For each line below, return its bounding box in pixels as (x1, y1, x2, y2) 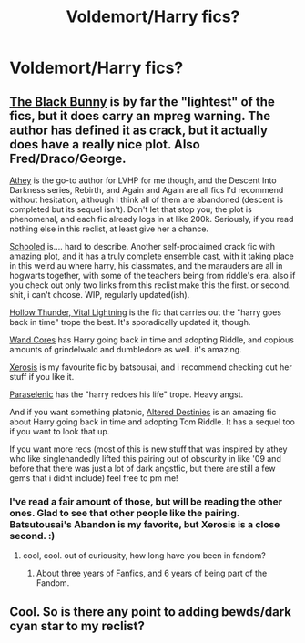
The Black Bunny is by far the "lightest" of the (9, 94, 275, 109)
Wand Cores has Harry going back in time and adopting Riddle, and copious (9, 334, 294, 345)
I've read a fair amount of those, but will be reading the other (9, 495, 282, 507)
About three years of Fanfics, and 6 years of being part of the (36, 567, 268, 579)
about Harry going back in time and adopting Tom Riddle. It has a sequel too (9, 416, 296, 427)
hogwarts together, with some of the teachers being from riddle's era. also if (9, 270, 296, 281)
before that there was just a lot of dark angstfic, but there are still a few (9, 463, 276, 474)
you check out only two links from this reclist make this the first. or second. (9, 280, 291, 291)
